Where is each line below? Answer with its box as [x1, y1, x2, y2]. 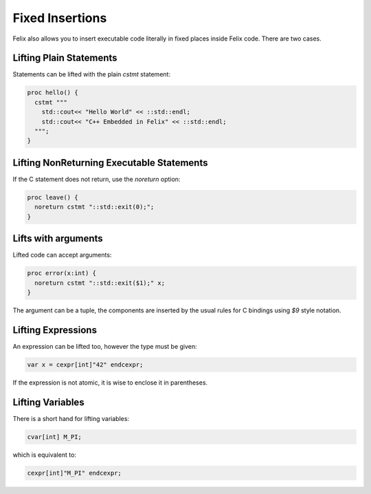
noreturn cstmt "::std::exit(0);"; [34, 203, 155, 211]
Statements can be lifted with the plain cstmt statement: [12, 70, 171, 78]
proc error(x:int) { [27, 269, 96, 277]
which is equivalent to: [12, 451, 77, 459]
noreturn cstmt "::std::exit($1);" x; [34, 279, 165, 287]
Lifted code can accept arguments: [12, 251, 112, 259]
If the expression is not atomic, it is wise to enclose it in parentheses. [12, 378, 208, 387]
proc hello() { [27, 89, 78, 96]
